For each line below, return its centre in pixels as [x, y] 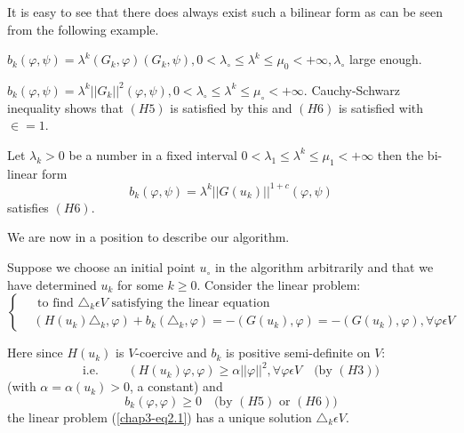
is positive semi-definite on [298, 353]
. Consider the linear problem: [279, 284]
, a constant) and [176, 386]
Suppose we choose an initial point [101, 267]
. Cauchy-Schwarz [352, 89]
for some [140, 284]
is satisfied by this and [231, 107]
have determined [52, 284]
